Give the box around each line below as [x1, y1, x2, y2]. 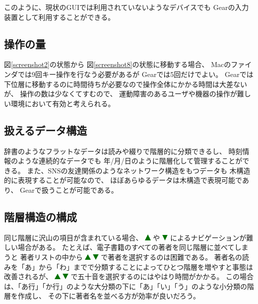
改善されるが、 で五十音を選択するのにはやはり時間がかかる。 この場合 [4, 271, 254, 282]
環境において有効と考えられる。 [10, 98, 115, 108]
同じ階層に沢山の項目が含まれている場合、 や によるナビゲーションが [4, 232, 247, 242]
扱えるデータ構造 [4, 122, 87, 138]
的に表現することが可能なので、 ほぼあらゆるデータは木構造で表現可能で [4, 175, 242, 185]
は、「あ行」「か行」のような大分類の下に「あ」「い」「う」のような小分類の [4, 281, 247, 291]
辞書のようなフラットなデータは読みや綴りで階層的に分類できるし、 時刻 [4, 146, 243, 156]
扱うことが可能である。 [41, 184, 118, 195]
